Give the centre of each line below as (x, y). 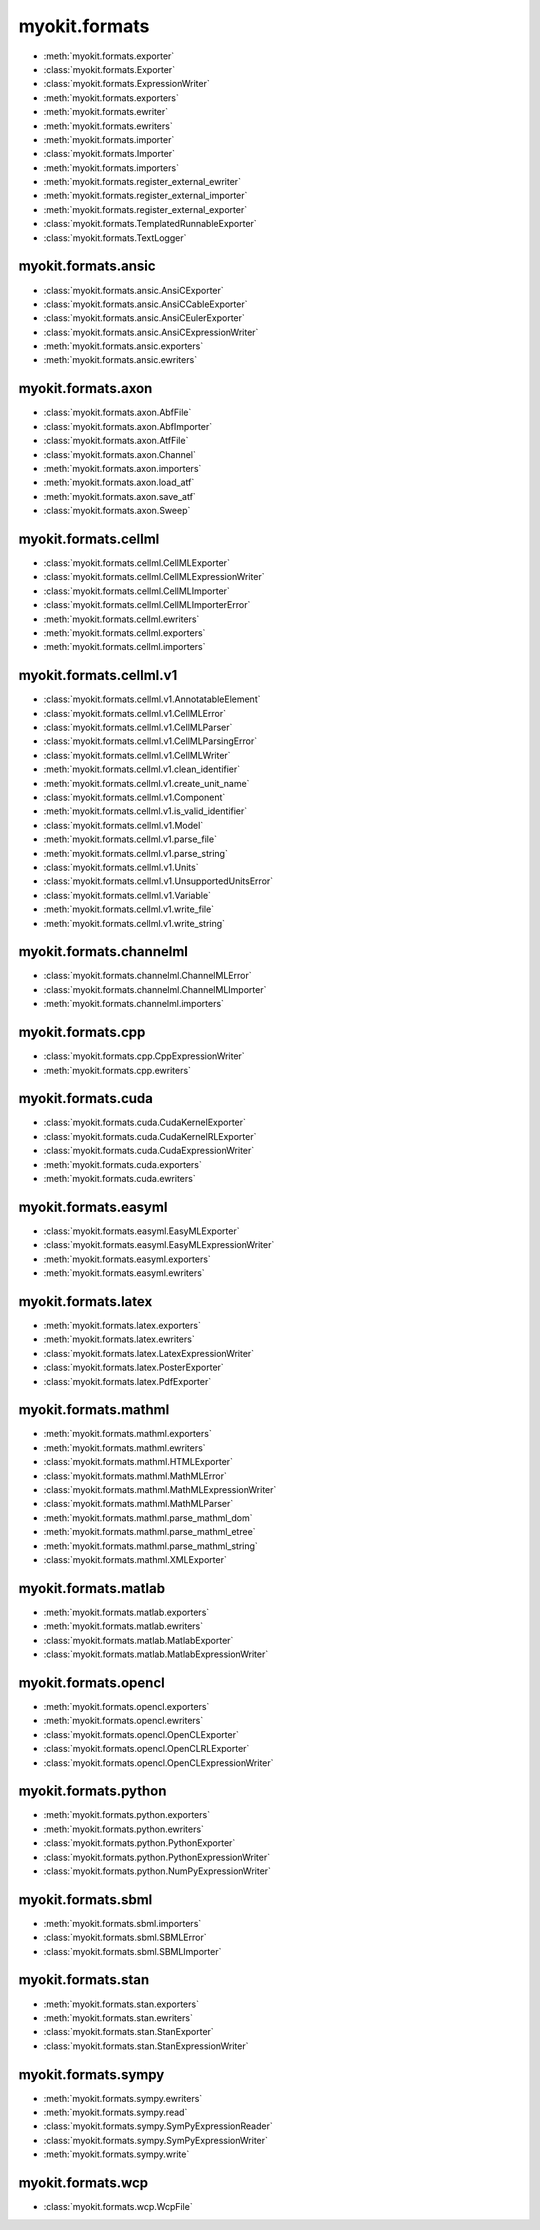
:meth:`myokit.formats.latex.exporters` (122, 1325)
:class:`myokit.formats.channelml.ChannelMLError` (147, 976)
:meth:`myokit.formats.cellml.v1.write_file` (129, 909)
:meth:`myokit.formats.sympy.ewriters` (123, 2098)
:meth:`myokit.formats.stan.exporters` (121, 2004)
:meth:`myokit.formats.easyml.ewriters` (124, 1273)
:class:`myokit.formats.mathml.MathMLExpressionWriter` (160, 1489)
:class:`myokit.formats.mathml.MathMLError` (135, 1476)
